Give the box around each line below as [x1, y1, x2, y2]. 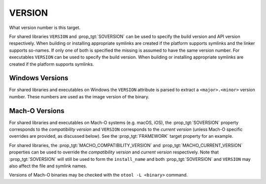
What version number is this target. [9, 25, 81, 31]
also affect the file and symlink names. [9, 163, 87, 169]
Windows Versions [9, 74, 68, 82]
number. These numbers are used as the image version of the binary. [9, 93, 150, 99]
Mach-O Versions [9, 106, 65, 115]
